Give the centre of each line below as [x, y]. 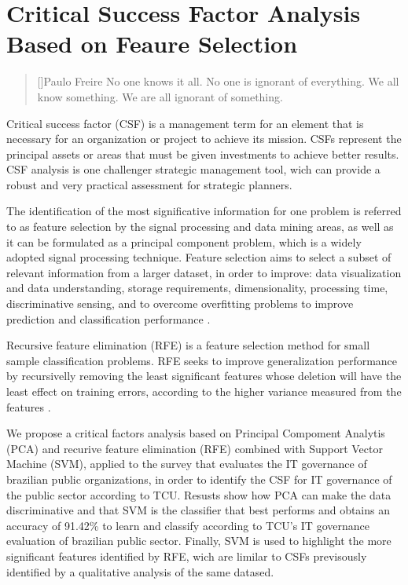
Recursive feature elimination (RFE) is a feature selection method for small [188, 345]
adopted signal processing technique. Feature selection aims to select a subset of [199, 257]
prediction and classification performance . [108, 318]
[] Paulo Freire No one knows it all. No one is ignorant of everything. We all [218, 81]
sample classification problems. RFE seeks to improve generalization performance [202, 360]
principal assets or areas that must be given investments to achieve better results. [203, 154]
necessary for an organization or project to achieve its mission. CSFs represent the [204, 139]
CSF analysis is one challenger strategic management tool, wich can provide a [193, 169]
